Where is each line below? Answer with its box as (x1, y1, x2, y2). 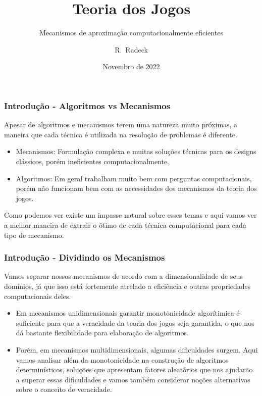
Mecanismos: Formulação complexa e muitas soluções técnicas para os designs (16, 146, 256, 157)
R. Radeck (115, 44, 148, 55)
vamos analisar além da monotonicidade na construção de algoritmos (16, 354, 229, 365)
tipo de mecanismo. (4, 229, 64, 240)
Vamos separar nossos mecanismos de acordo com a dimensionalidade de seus (4, 271, 243, 281)
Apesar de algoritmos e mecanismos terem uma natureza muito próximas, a (4, 119, 238, 130)
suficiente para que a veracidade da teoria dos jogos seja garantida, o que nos (16, 317, 254, 328)
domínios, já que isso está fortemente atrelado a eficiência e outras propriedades (4, 280, 251, 291)
